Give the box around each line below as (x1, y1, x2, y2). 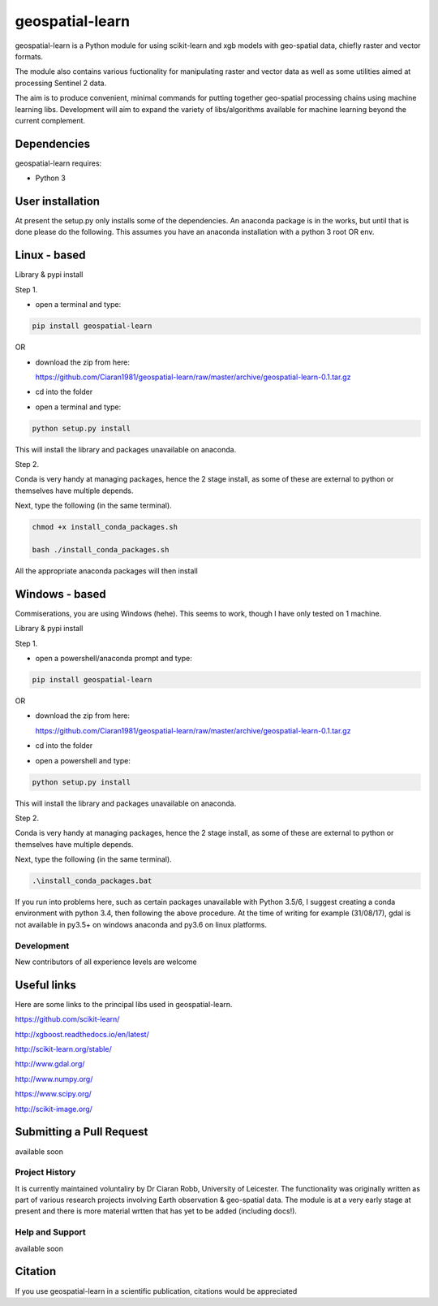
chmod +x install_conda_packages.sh (32, 522, 178, 532)
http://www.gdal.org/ (15, 1059, 85, 1069)
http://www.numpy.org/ (15, 1074, 93, 1083)
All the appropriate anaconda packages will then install (15, 565, 198, 576)
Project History (15, 1166, 76, 1178)
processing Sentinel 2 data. (15, 78, 107, 88)
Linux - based (15, 249, 86, 262)
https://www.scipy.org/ (15, 1089, 92, 1099)
